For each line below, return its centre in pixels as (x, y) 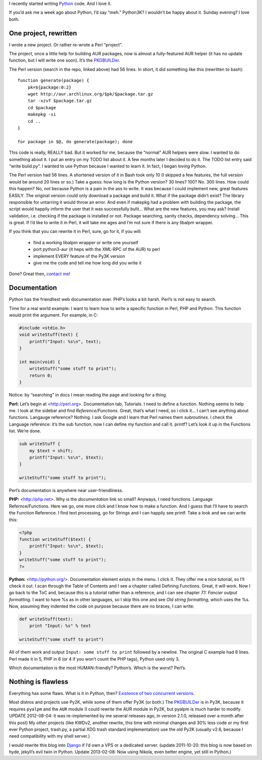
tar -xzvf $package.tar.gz (60, 101)
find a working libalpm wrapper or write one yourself (86, 242)
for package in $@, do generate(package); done (75, 141)
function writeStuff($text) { (55, 539)
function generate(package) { (54, 81)
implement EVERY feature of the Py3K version (79, 256)
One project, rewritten (43, 33)
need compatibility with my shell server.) (49, 736)
